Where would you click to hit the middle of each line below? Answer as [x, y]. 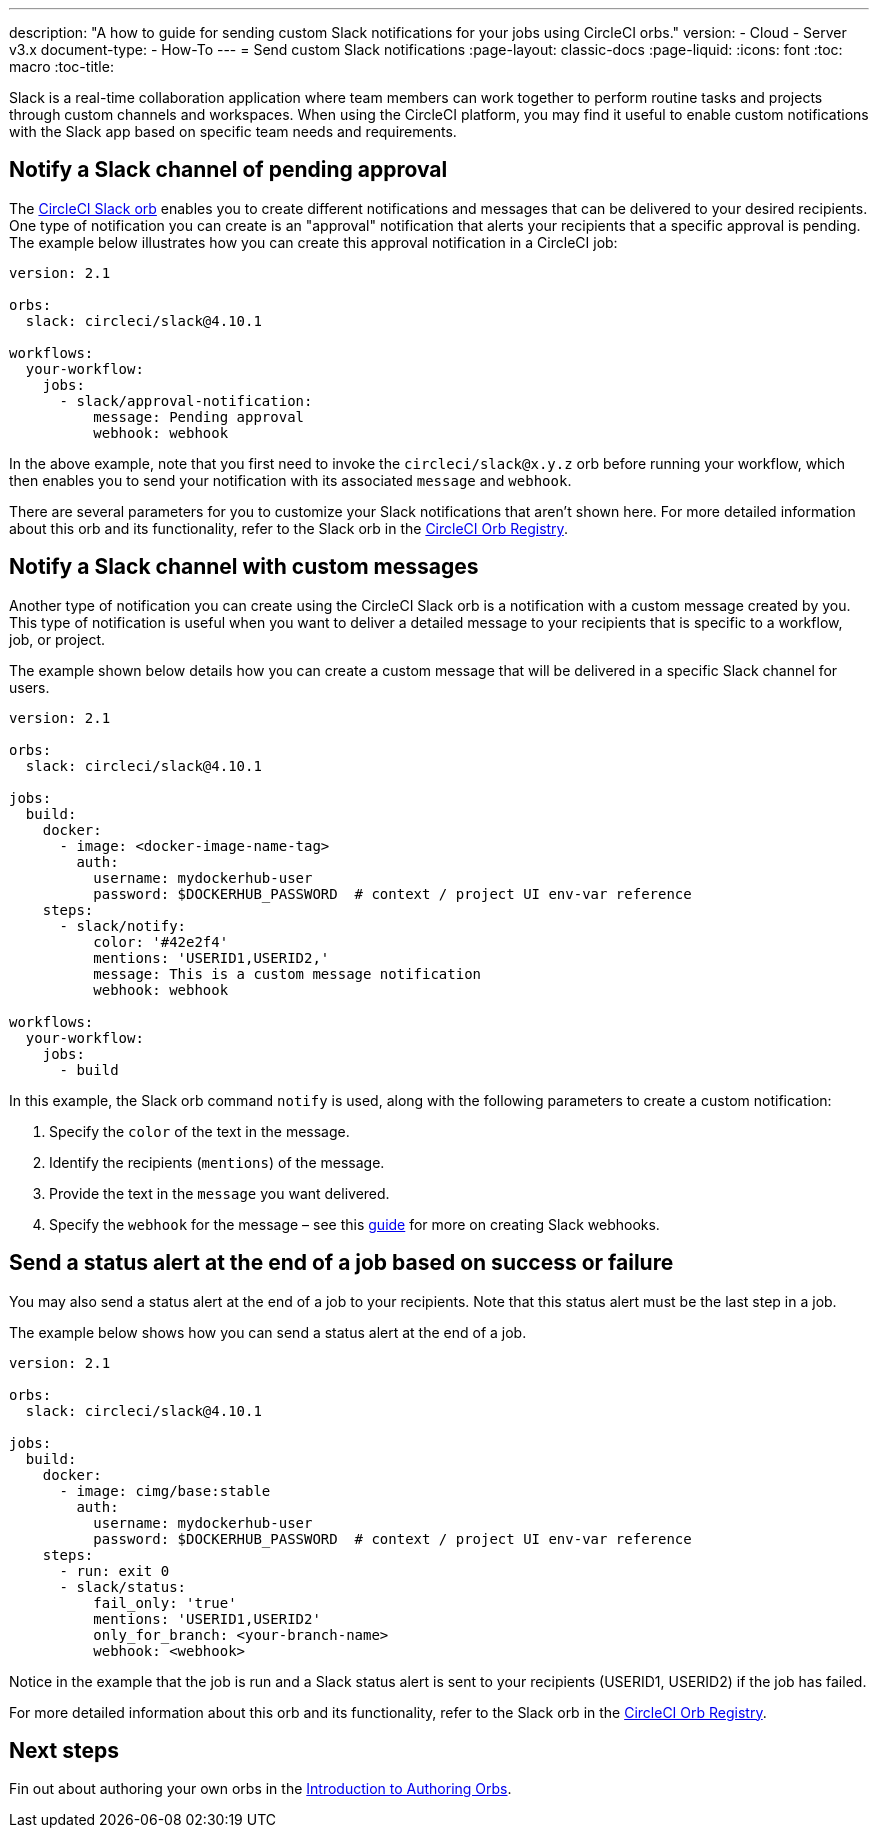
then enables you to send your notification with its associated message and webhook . [290, 480]
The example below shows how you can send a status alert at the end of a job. [268, 1332]
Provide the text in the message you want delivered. [219, 1193]
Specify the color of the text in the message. [199, 1131]
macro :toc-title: [61, 66]
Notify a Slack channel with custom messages [244, 567]
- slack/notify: [123, 925]
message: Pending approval [199, 416]
